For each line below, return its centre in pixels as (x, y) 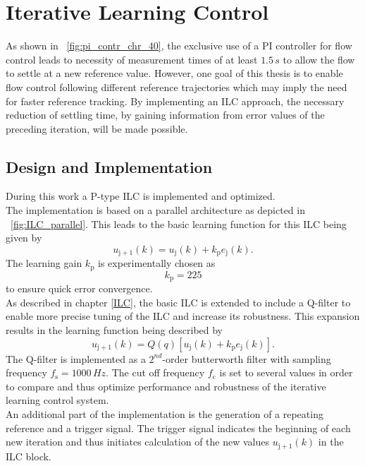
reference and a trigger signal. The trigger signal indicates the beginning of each (178, 428)
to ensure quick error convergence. (79, 288)
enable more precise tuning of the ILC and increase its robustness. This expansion (183, 316)
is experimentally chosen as (157, 263)
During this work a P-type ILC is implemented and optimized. (141, 196)
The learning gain (44, 263)
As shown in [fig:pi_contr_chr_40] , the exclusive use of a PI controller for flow (179, 46)
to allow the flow (319, 59)
